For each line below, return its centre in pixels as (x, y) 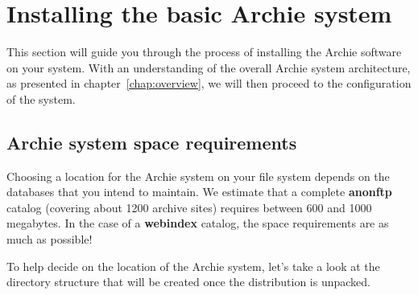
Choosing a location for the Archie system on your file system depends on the (198, 176)
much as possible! (50, 239)
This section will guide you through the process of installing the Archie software (204, 52)
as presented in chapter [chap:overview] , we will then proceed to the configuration (209, 83)
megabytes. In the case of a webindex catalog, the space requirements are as (198, 223)
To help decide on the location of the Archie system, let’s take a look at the (193, 266)
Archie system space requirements (152, 142)
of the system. (41, 98)
